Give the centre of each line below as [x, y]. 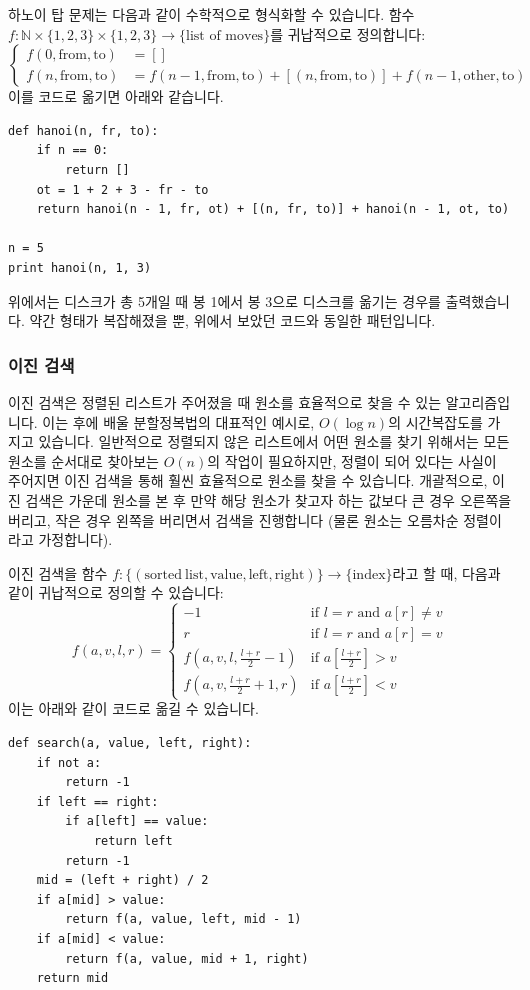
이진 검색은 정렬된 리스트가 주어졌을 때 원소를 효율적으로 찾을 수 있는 [225, 401]
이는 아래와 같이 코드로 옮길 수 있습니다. [133, 708]
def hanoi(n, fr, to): [83, 130]
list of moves [225, 35]
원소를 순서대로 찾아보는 [84, 460]
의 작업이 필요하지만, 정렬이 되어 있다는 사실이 [352, 460]
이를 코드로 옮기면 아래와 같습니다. [116, 96]
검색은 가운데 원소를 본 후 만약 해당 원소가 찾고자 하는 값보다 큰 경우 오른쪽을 [268, 499]
